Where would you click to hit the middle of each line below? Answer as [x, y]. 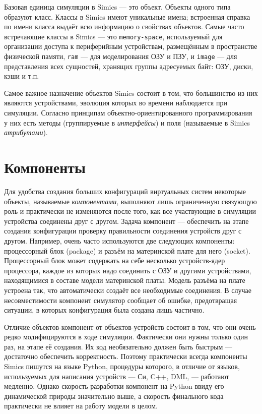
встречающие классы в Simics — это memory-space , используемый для [113, 36]
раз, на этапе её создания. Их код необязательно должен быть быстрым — [118, 346]
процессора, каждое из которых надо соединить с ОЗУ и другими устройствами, [128, 270]
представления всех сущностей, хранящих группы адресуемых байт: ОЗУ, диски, [129, 66]
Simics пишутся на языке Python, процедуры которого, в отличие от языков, [122, 366]
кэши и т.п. [22, 76]
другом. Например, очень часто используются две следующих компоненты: [119, 240]
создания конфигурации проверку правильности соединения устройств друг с [123, 231]
